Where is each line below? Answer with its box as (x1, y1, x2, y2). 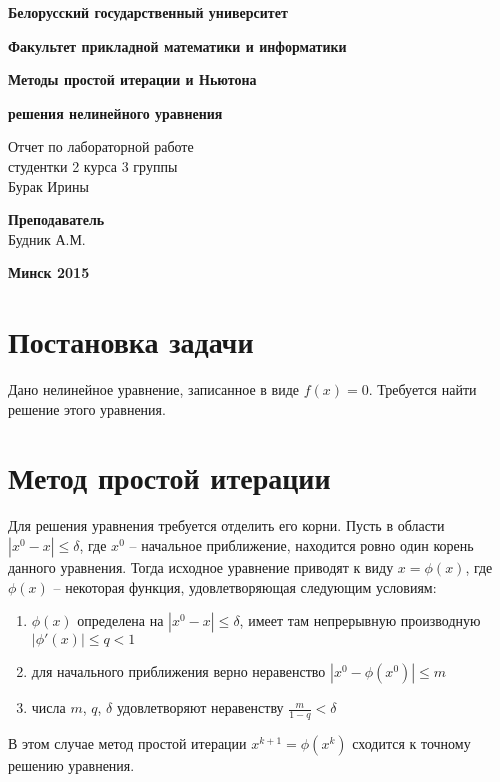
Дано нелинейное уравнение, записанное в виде (8, 379, 300, 400)
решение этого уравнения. (8, 398, 166, 419)
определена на (77, 610, 164, 631)
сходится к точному (352, 732, 471, 753)
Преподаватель (8, 209, 105, 230)
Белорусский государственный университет (8, 2, 288, 22)
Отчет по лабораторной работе (8, 136, 194, 157)
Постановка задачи (8, 321, 254, 362)
